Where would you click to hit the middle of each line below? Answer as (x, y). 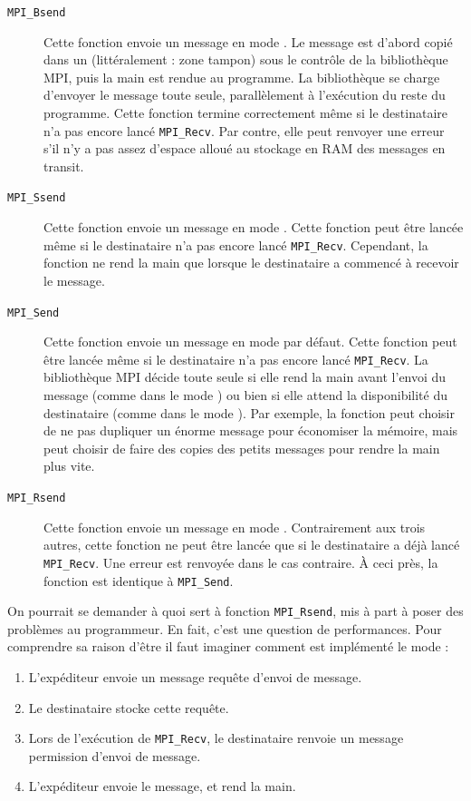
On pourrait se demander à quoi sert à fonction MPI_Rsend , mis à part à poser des (235, 611)
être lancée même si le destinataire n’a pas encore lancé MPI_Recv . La (236, 359)
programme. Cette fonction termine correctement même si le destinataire (245, 113)
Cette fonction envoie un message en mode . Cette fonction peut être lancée (254, 227)
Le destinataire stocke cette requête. (129, 707)
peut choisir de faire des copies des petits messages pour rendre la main (242, 448)
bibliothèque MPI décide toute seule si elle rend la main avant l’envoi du (245, 377)
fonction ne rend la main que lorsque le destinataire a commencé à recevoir (251, 263)
